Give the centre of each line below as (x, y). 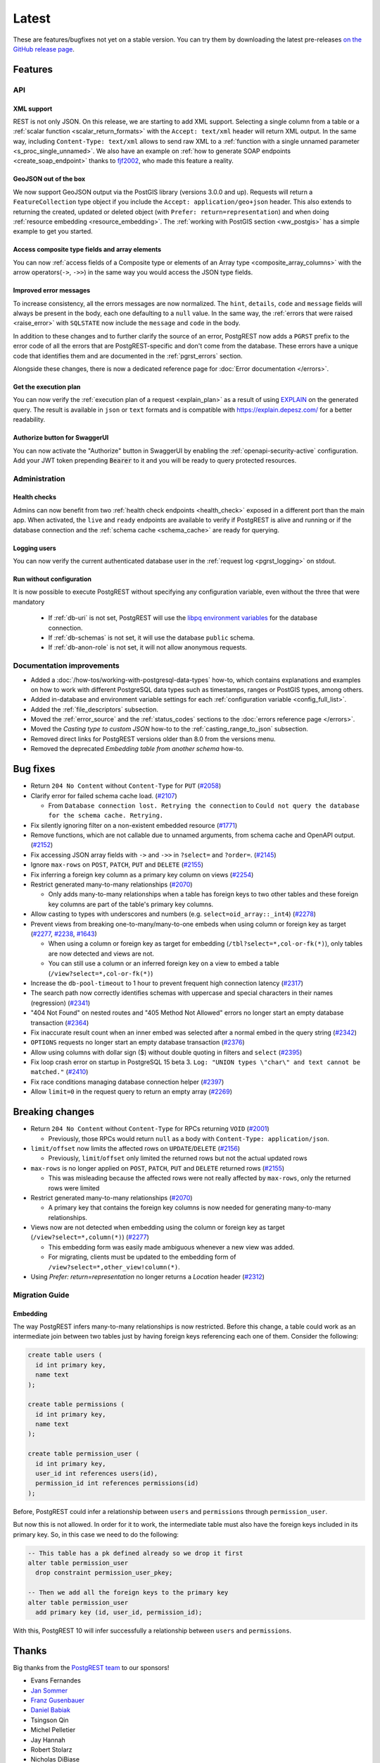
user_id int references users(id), (97, 1474)
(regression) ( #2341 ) (61, 1003)
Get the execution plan (47, 386)
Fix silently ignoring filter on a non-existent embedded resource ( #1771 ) (134, 825)
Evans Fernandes (56, 1680)
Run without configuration (52, 579)
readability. (29, 420)
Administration (39, 478)
